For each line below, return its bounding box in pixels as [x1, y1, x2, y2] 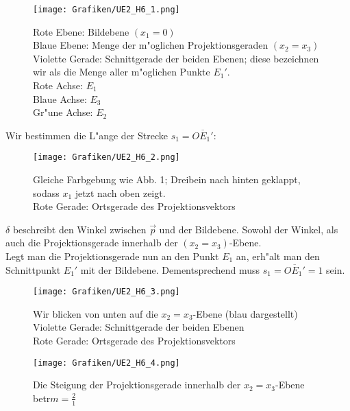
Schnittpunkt [5, 262, 61, 277]
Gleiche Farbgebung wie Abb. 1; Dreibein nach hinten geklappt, [33, 172, 301, 187]
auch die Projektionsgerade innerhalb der [5, 235, 178, 250]
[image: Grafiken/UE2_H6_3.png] [33, 287, 180, 297]
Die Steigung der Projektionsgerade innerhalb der [33, 377, 241, 392]
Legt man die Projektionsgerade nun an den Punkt [5, 249, 219, 263]
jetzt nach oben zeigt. [75, 185, 166, 200]
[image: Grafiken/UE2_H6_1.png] [33, 5, 180, 14]
